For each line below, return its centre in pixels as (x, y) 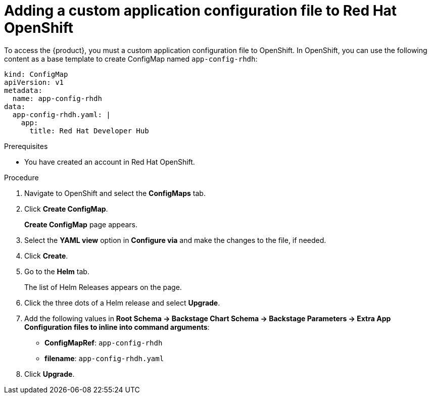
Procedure (21, 177)
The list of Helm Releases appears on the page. (103, 287)
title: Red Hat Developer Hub (89, 131)
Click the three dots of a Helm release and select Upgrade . (122, 303)
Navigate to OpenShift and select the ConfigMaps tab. (115, 193)
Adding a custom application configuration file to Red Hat (201, 11)
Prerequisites (26, 146)
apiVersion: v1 (34, 82)
